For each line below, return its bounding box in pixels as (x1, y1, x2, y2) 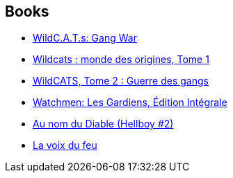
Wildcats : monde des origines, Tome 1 (33, 53, 209, 66)
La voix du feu (33, 139, 97, 152)
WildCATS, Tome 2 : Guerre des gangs (33, 75, 209, 87)
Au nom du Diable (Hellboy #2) (33, 118, 174, 130)
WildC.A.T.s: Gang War (33, 32, 137, 44)
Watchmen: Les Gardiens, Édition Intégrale (33, 96, 227, 109)
